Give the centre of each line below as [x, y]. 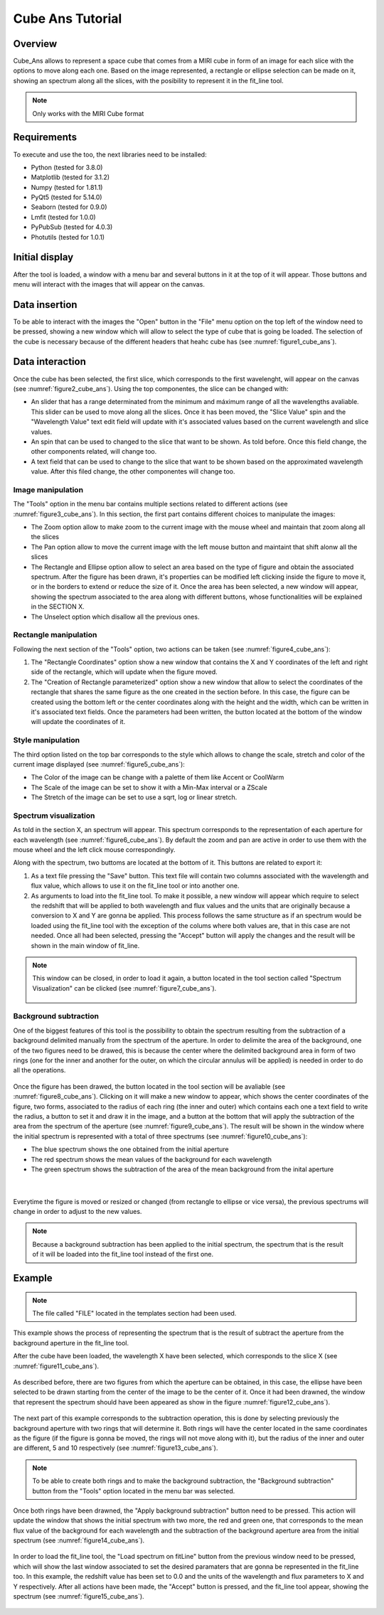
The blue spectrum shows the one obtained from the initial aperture [130, 1149]
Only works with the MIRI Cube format [88, 113]
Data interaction [50, 362]
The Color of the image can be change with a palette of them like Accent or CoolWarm [158, 777]
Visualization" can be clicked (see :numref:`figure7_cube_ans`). [124, 988]
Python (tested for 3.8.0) [67, 167]
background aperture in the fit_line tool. [71, 1343]
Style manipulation [47, 740]
